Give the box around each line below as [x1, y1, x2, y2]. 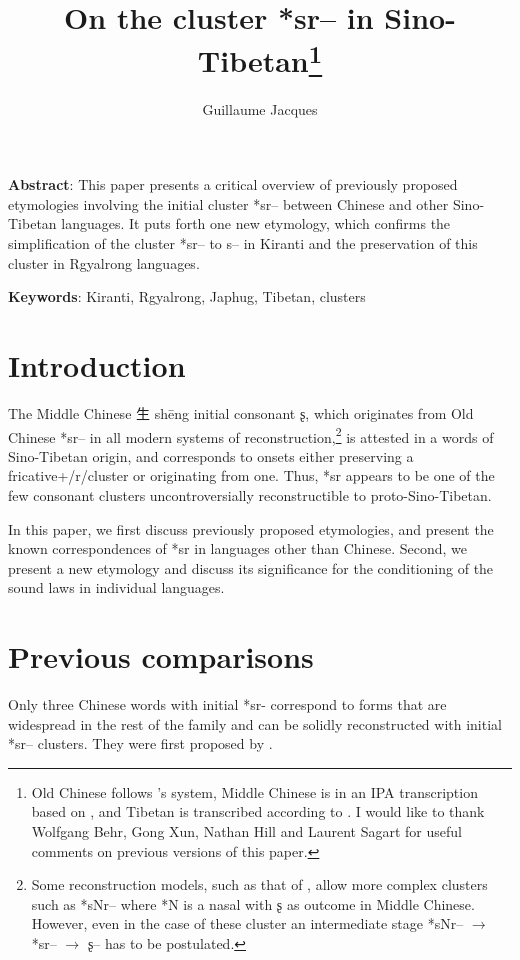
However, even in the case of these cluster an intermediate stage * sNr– [31, 913, 464, 934]
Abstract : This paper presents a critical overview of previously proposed [8, 174, 458, 195]
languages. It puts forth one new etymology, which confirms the [61, 213, 451, 234]
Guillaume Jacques [202, 98, 318, 119]
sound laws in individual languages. [8, 577, 225, 598]
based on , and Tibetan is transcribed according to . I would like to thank [31, 801, 485, 822]
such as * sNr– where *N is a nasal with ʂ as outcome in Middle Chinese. [31, 893, 475, 914]
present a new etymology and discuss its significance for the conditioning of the [8, 557, 494, 578]
